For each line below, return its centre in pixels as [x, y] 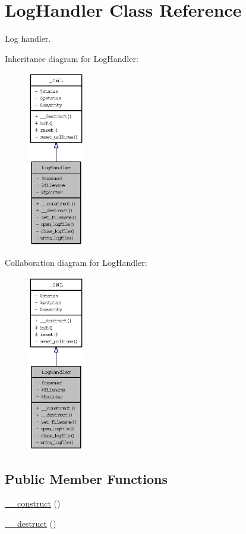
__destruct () [31, 524]
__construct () [33, 503]
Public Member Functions [86, 478]
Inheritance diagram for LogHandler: [72, 58]
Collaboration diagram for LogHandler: [76, 262]
